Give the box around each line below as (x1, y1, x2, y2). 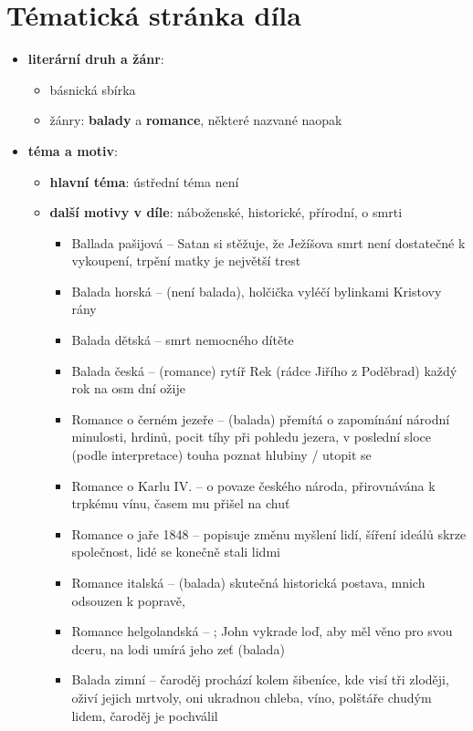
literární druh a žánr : (27, 49, 164, 68)
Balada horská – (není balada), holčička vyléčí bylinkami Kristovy (71, 281, 442, 300)
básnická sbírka (49, 79, 136, 99)
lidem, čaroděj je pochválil (71, 705, 218, 725)
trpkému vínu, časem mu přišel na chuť (71, 494, 290, 513)
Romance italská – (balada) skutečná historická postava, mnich (71, 573, 426, 591)
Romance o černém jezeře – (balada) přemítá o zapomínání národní (71, 409, 450, 428)
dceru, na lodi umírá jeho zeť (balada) (71, 639, 285, 658)
